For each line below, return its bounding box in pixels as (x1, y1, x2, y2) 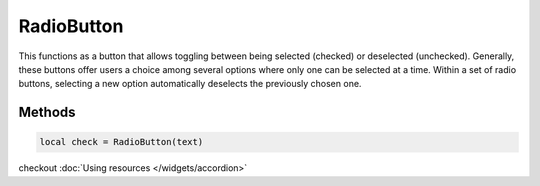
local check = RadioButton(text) (39, 136, 204, 148)
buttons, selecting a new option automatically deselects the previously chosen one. (18, 78, 362, 90)
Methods (18, 104, 76, 121)
